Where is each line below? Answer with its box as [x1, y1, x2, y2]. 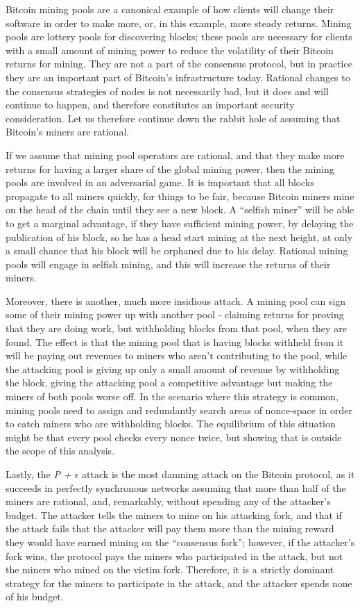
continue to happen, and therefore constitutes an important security [6, 97, 295, 112]
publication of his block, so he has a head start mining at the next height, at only [6, 229, 353, 244]
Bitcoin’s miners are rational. [6, 124, 130, 139]
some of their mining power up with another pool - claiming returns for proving [6, 307, 344, 322]
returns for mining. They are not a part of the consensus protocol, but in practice [6, 56, 352, 71]
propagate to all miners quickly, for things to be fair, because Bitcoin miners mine [6, 188, 354, 203]
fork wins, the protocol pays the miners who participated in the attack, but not [6, 548, 343, 563]
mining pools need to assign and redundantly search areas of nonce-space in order [6, 402, 352, 417]
